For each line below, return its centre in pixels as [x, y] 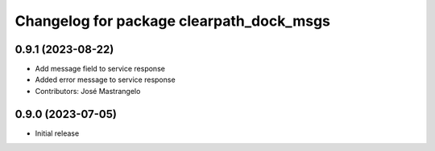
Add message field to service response [100, 69]
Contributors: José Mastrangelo [88, 91]
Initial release [57, 133]
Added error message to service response [106, 80]
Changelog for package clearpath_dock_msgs [172, 21]
